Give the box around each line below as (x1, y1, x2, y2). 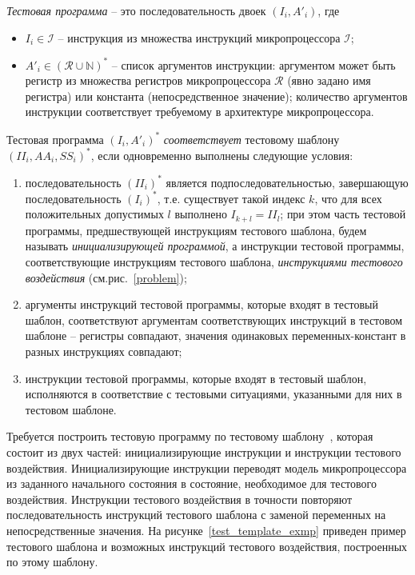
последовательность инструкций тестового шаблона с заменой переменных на (6, 506, 386, 523)
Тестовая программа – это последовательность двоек (6, 2, 266, 18)
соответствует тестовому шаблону (163, 130, 340, 147)
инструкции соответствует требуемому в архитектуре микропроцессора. (25, 103, 374, 120)
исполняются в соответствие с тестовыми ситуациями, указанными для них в (25, 385, 402, 402)
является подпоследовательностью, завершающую (166, 174, 409, 190)
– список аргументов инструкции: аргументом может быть (111, 56, 396, 73)
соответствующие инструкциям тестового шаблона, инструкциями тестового (25, 254, 403, 270)
